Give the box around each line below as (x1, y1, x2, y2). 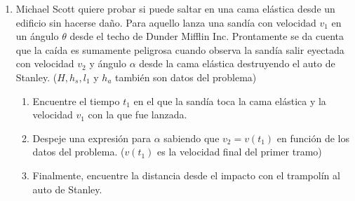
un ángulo (15, 29, 59, 43)
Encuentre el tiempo (32, 93, 120, 108)
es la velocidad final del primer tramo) (157, 144, 322, 159)
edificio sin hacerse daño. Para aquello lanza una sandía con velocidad (15, 15, 316, 29)
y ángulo (89, 56, 126, 71)
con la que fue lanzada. (88, 107, 187, 122)
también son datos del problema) (115, 69, 257, 84)
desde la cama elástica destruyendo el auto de (139, 56, 335, 71)
